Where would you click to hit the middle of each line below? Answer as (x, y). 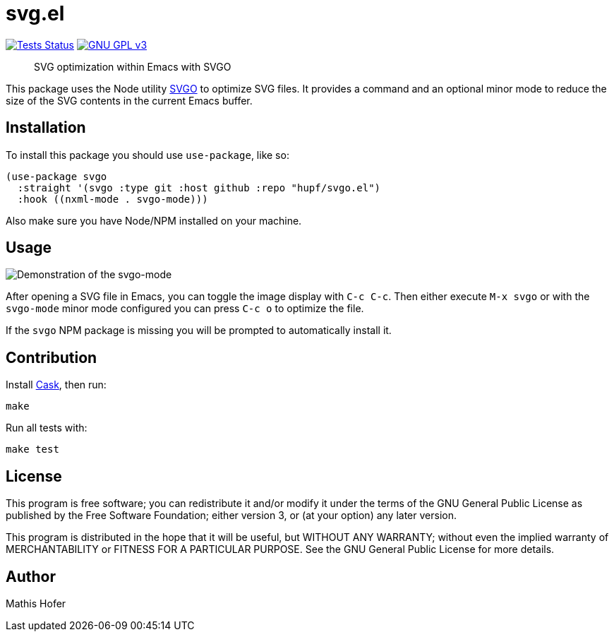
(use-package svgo (56, 176)
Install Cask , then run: (56, 385)
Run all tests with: (47, 428)
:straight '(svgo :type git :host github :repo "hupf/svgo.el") (199, 187)
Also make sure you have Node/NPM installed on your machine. (154, 220)
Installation (46, 128)
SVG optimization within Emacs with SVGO (133, 66)
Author (31, 576)
